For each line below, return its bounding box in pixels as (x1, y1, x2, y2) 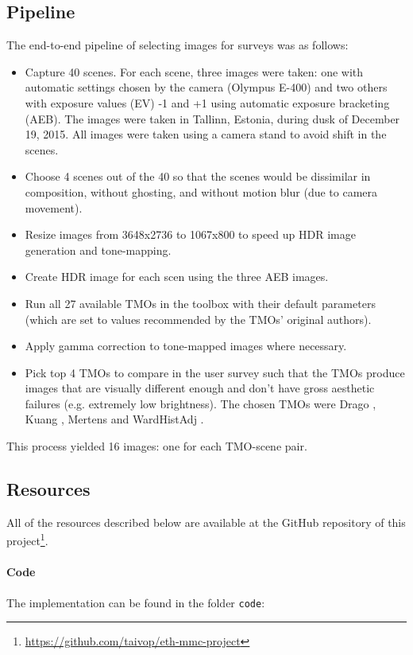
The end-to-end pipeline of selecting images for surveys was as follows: (6, 37, 349, 53)
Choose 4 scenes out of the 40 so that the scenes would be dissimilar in (25, 168, 371, 185)
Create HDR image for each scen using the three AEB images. (25, 268, 329, 285)
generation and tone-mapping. (25, 241, 172, 258)
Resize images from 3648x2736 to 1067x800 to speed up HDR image (25, 226, 356, 243)
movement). (25, 199, 83, 216)
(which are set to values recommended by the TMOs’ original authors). (25, 310, 372, 327)
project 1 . (6, 530, 48, 549)
